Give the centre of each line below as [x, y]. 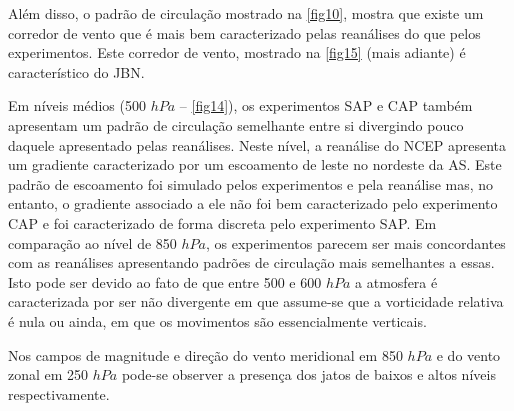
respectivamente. [59, 393]
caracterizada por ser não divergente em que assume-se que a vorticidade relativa [256, 301]
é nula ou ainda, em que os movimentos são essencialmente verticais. [217, 320]
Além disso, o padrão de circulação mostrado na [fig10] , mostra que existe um [246, 13]
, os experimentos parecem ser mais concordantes [355, 242]
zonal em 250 [48, 374]
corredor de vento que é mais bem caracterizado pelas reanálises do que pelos [244, 32]
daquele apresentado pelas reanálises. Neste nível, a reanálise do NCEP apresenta [257, 144]
